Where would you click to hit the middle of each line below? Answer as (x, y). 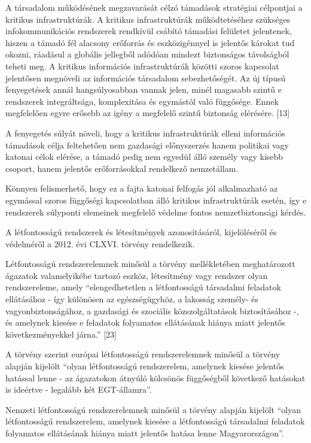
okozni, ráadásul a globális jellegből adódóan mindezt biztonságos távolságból (147, 54)
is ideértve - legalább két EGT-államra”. (79, 389)
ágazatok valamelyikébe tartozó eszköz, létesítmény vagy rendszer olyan (137, 275)
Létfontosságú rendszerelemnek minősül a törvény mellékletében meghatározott (150, 264)
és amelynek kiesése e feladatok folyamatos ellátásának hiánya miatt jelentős (145, 322)
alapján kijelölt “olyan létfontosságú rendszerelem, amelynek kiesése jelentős (145, 366)
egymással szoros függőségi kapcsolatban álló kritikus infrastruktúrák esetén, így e (156, 200)
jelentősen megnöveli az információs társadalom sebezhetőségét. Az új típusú (146, 78)
